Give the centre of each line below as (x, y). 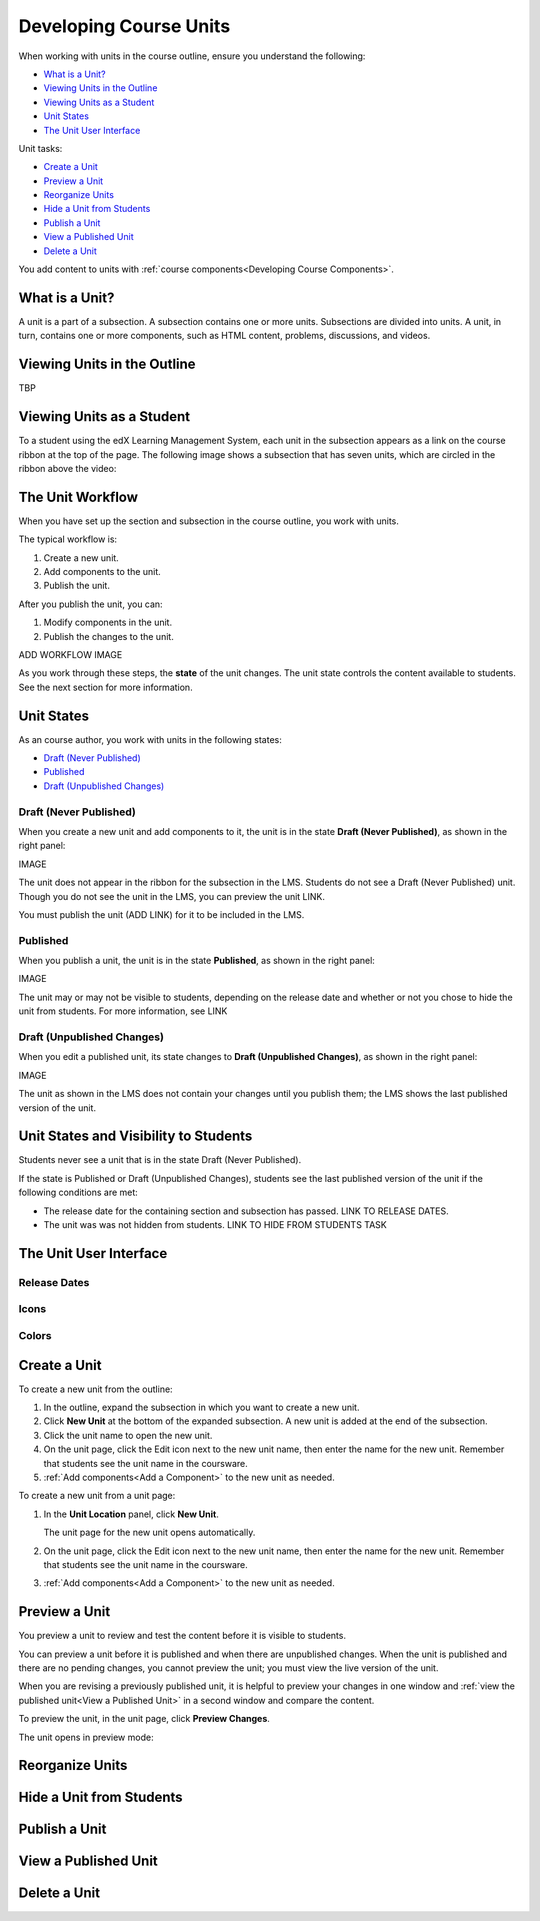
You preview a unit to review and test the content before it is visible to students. (182, 1636)
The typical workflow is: (68, 539)
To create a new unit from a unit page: (97, 1496)
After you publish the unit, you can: (91, 604)
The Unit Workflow (78, 496)
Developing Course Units (124, 26)
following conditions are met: (78, 1192)
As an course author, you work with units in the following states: (150, 739)
